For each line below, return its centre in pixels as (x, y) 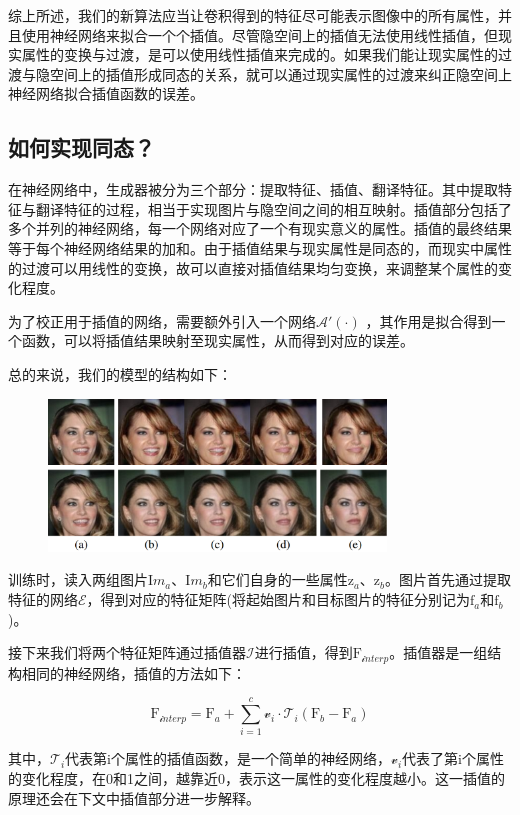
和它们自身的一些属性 (277, 579)
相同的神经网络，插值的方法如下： (133, 672)
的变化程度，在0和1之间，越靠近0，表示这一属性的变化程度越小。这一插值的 (256, 778)
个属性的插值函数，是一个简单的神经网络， (250, 758)
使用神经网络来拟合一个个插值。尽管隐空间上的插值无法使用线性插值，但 (259, 34)
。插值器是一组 (438, 652)
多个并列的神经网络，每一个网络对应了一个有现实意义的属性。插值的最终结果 (260, 228)
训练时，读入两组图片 (78, 579)
